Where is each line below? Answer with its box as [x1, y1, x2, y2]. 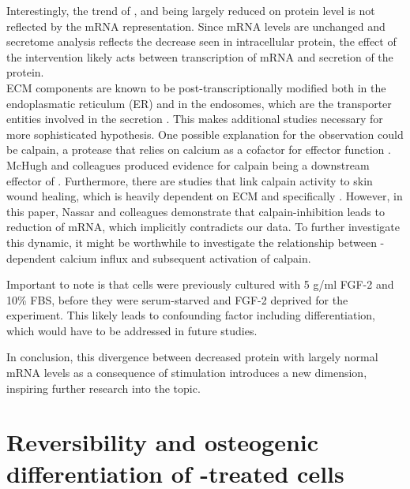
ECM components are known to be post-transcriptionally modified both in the [6, 79, 386, 95]
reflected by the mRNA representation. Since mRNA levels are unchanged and [6, 17, 386, 34]
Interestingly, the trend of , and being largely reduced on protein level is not [6, 2, 375, 18]
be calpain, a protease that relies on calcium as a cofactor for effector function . [6, 141, 391, 158]
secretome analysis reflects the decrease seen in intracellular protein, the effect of [6, 33, 397, 50]
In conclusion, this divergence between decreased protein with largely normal [6, 349, 378, 365]
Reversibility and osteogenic [6, 426, 319, 458]
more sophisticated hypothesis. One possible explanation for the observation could [6, 125, 404, 142]
